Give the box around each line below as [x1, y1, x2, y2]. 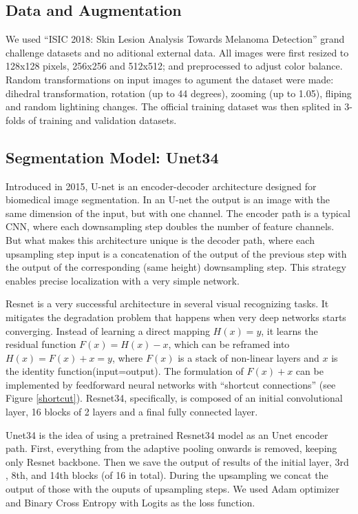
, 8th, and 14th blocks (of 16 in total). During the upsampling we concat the [6, 468, 328, 482]
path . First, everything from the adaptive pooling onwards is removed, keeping [6, 441, 337, 455]
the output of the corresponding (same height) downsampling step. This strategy [6, 260, 346, 274]
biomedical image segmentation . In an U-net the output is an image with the [6, 192, 330, 207]
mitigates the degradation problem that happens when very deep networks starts [6, 309, 346, 324]
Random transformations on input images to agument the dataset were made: [6, 72, 334, 86]
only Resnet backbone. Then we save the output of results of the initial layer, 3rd [6, 454, 349, 469]
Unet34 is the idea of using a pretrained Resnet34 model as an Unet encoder [6, 427, 328, 442]
